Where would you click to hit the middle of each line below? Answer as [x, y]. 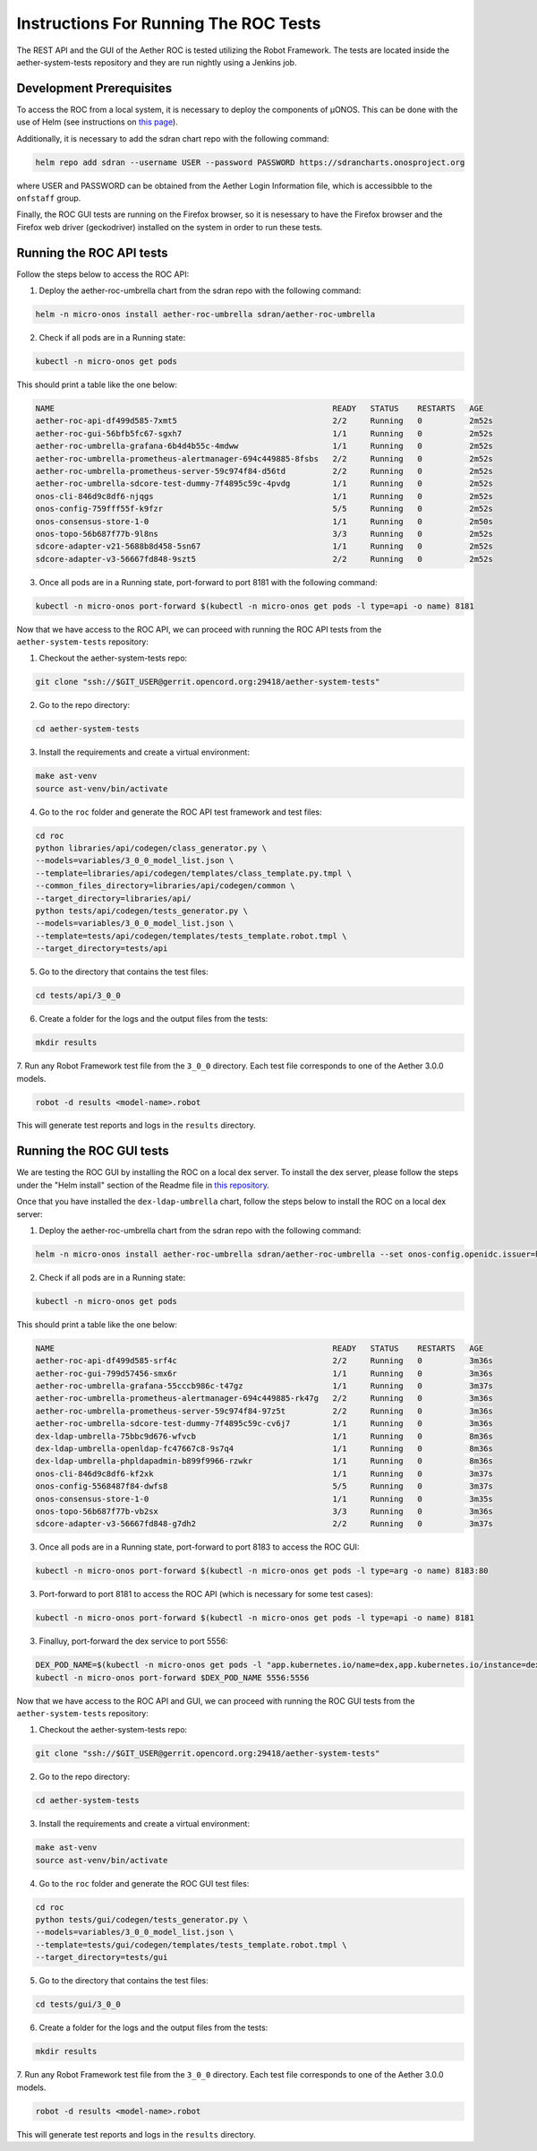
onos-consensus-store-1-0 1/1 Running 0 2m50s [264, 521]
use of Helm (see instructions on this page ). [97, 122]
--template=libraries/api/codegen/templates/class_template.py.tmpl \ [194, 873]
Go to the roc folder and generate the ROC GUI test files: [144, 1883]
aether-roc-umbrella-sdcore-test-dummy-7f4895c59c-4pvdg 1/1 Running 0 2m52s [264, 484]
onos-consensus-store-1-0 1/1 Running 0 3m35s [264, 1499]
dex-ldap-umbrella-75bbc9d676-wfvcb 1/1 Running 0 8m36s [264, 1436]
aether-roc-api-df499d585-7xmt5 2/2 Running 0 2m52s [264, 421]
